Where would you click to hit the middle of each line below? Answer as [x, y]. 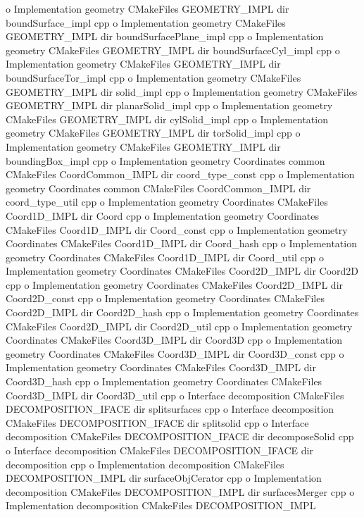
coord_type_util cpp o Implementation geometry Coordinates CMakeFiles [167, 202]
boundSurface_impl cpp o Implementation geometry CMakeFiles [146, 22]
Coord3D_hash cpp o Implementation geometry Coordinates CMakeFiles [164, 381]
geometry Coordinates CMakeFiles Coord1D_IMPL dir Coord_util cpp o [165, 257]
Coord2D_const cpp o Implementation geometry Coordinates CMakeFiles [165, 298]
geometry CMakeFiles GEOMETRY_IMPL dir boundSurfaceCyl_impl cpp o [173, 50]
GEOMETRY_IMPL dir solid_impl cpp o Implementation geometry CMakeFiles [182, 91]
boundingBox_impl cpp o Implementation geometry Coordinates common [165, 160]
